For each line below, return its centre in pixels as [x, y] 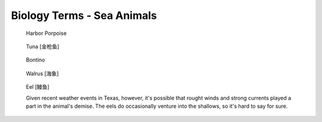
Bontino [35, 60]
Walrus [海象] [42, 73]
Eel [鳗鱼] [38, 87]
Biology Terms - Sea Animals [84, 15]
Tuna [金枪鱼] [43, 46]
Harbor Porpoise [46, 33]
